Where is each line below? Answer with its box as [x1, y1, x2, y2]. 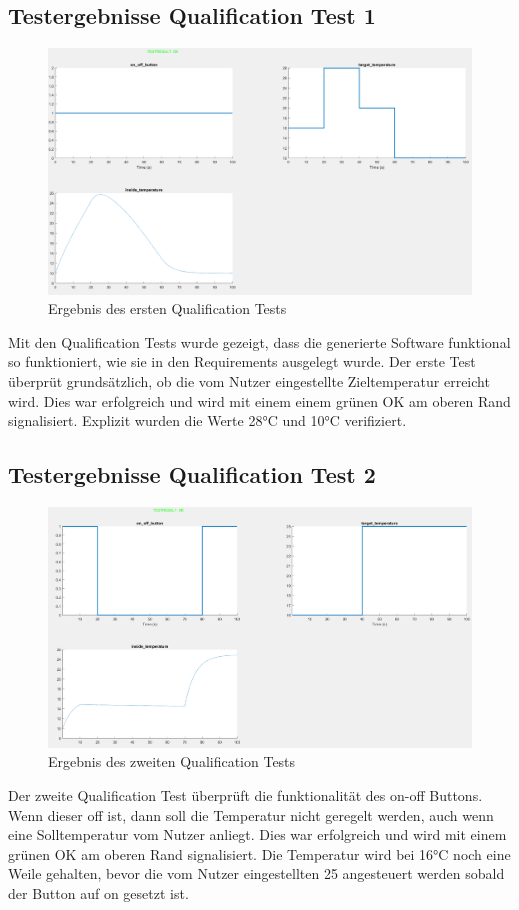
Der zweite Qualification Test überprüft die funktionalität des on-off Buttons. [8, 784, 483, 805]
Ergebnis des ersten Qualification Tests [48, 298, 287, 319]
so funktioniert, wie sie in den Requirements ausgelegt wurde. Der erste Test [8, 351, 476, 372]
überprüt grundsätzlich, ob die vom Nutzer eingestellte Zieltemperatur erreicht [8, 370, 490, 391]
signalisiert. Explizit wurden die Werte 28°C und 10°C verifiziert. [8, 410, 407, 431]
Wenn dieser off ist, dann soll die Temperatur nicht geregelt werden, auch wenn [8, 804, 494, 825]
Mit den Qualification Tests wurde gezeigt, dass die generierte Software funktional [8, 331, 511, 352]
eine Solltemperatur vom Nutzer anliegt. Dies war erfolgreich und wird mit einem [8, 824, 507, 845]
